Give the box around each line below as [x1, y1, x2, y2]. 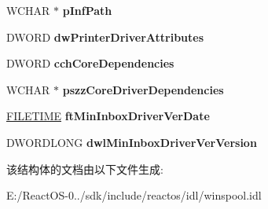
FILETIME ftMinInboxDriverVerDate [6, 108, 210, 124]
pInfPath [62, 2, 112, 18]
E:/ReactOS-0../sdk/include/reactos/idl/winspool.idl [6, 187, 262, 203]
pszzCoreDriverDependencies [62, 81, 224, 97]
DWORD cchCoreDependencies [6, 55, 174, 71]
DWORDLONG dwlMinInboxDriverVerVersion [6, 134, 257, 150]
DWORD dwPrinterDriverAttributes [6, 28, 204, 45]
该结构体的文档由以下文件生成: [6, 160, 163, 177]
